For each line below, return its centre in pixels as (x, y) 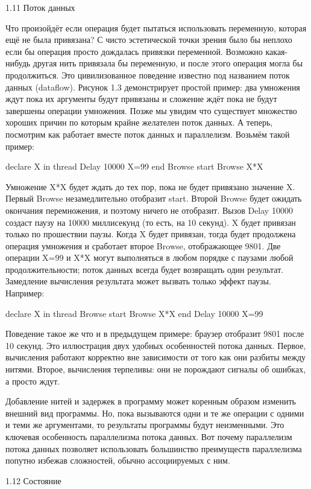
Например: (25, 293)
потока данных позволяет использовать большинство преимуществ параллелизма (154, 448)
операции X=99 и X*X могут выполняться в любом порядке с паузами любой (149, 257)
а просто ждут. (33, 381)
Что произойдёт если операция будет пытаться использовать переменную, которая (156, 27)
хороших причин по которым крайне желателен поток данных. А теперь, (139, 122)
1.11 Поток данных (40, 7)
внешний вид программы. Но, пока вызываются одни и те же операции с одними (155, 413)
